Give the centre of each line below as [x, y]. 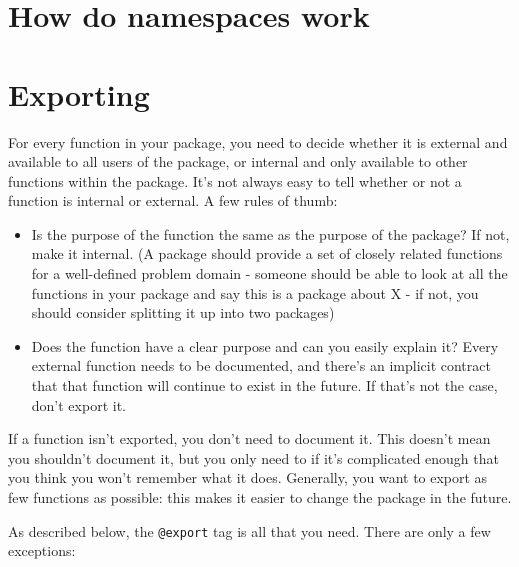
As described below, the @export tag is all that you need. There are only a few [249, 530]
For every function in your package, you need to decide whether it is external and [258, 141]
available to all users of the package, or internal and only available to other [238, 161]
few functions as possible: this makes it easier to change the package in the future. [260, 497]
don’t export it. [78, 404]
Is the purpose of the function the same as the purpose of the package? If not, [270, 233]
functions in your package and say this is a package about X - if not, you [255, 292]
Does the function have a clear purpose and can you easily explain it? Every [265, 345]
